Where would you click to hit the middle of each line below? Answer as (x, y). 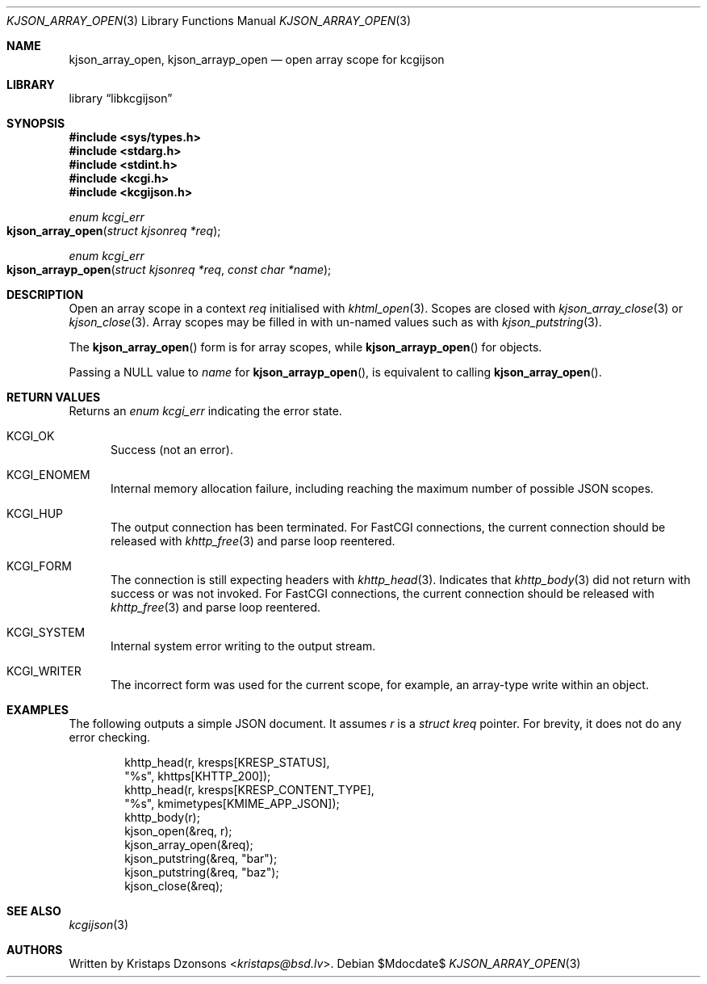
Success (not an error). (172, 450)
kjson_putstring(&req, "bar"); (201, 858)
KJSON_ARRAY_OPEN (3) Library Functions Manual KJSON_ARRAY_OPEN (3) (209, 21)
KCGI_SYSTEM (46, 632)
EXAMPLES (38, 710)
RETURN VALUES (54, 397)
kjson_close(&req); (174, 886)
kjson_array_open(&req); (189, 845)
